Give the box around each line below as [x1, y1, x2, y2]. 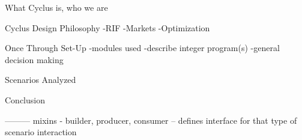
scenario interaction [5, 126, 77, 138]
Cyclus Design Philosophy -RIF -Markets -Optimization [5, 21, 210, 34]
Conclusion [5, 93, 45, 106]
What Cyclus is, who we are [5, 1, 108, 13]
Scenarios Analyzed [5, 73, 76, 86]
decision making [5, 53, 64, 65]
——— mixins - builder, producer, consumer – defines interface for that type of [5, 114, 297, 126]
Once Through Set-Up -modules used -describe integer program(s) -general [5, 41, 280, 54]
